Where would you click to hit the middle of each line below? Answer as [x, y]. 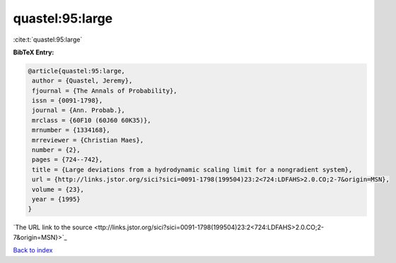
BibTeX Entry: [34, 52]
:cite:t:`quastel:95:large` [48, 39]
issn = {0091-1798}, [68, 101]
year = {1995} [56, 199]
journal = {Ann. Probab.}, [78, 110]
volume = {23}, [58, 189]
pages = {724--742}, [68, 160]
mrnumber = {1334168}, [71, 130]
